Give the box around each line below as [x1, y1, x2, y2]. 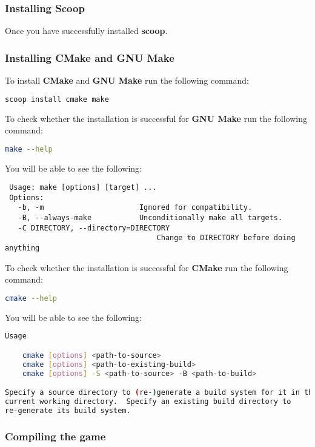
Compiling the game [5, 428, 106, 443]
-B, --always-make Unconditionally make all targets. [18, 213, 283, 223]
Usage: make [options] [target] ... [9, 183, 157, 192]
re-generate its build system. [5, 406, 131, 415]
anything [5, 244, 40, 253]
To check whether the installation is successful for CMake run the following [5, 261, 288, 274]
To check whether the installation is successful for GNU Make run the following [5, 112, 307, 124]
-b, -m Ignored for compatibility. [18, 203, 253, 212]
